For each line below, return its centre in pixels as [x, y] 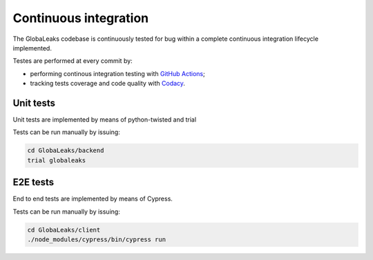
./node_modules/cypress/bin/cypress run [96, 240]
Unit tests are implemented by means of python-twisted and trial [105, 120]
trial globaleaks [57, 160]
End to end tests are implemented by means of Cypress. [93, 199]
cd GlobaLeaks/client [64, 230]
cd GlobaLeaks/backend [66, 151]
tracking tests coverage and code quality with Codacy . [108, 84]
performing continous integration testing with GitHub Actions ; [117, 73]
